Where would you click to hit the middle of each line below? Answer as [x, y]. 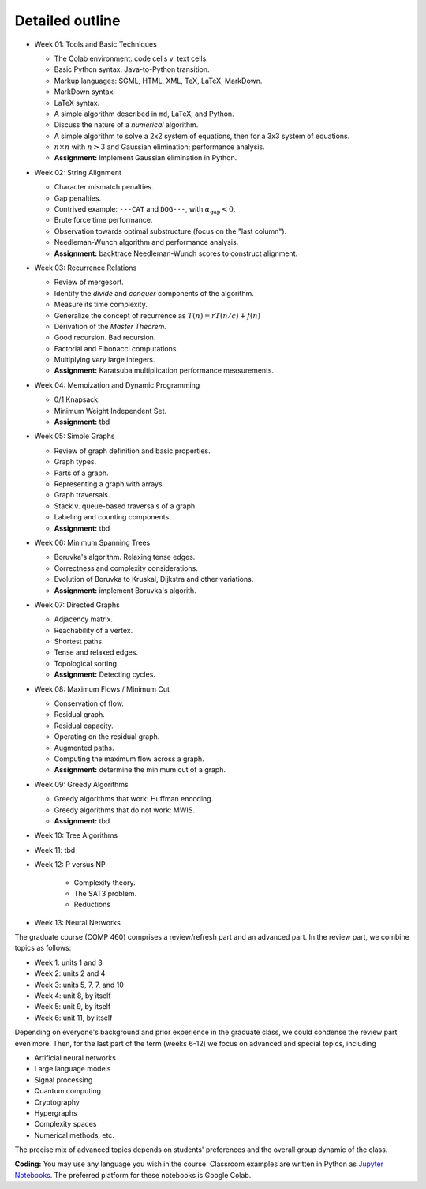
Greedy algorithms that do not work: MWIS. [125, 810]
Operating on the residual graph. [107, 737]
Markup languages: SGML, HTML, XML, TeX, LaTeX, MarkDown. [158, 81]
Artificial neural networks [75, 1057]
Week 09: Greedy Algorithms [82, 784]
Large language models [73, 1069]
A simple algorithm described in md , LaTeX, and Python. [144, 114]
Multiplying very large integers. [105, 360]
